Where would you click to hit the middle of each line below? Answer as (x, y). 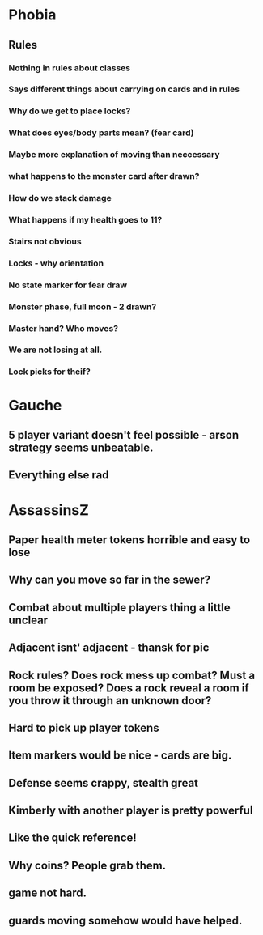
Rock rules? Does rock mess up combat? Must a (132, 675)
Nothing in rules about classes (70, 68)
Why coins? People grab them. (87, 865)
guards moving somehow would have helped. (125, 920)
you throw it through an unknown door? (110, 701)
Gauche (35, 405)
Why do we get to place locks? (70, 111)
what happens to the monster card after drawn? (104, 176)
